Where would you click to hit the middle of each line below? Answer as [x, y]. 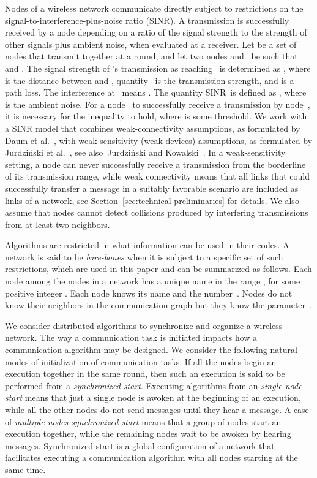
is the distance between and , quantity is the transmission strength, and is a [150, 80]
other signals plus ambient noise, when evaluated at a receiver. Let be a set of [151, 44]
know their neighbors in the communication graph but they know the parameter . [158, 305]
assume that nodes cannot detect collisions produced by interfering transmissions [157, 212]
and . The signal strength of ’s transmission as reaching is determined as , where [158, 68]
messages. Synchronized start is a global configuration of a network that [140, 445]
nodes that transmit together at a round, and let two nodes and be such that [151, 56]
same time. [25, 469]
